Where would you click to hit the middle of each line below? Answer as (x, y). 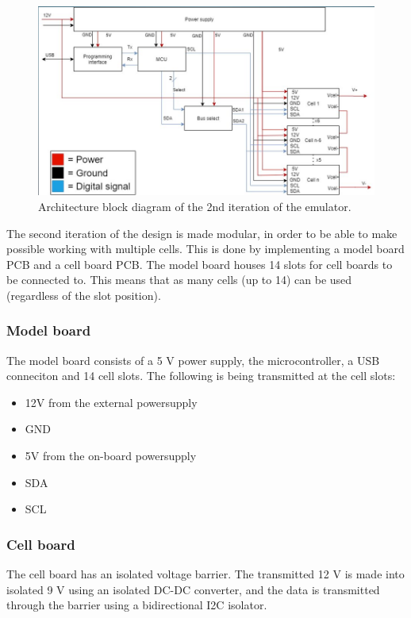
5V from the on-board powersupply (111, 456)
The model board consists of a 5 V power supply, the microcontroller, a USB (193, 360)
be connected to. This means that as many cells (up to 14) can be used (179, 280)
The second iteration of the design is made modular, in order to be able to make (202, 233)
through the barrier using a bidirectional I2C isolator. (137, 605)
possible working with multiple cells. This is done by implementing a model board (205, 249)
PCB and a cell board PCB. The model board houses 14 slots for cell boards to (200, 264)
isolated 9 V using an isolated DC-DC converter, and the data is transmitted (193, 589)
